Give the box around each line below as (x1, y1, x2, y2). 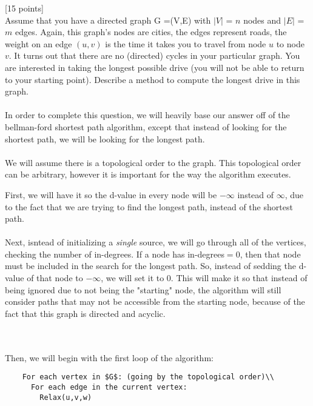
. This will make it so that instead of (170, 271, 308, 284)
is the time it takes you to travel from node (105, 37, 266, 50)
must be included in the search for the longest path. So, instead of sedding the (5, 259, 296, 272)
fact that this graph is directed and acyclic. (5, 307, 166, 319)
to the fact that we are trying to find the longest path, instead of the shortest (5, 200, 293, 213)
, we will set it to (101, 271, 164, 284)
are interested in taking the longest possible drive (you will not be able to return (5, 61, 305, 73)
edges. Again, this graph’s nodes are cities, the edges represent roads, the (15, 25, 287, 38)
